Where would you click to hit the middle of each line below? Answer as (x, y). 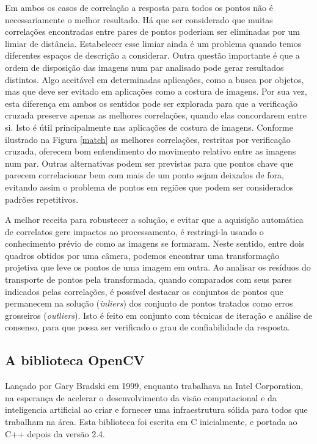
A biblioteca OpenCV (75, 360)
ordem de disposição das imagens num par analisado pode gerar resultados (144, 67)
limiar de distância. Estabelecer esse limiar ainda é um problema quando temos (153, 43)
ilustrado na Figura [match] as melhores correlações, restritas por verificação (148, 139)
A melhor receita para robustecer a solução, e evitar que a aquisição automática (154, 220)
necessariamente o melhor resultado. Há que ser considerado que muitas (139, 19)
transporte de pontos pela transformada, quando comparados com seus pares (148, 279)
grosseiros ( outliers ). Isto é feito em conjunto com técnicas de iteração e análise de (159, 315)
